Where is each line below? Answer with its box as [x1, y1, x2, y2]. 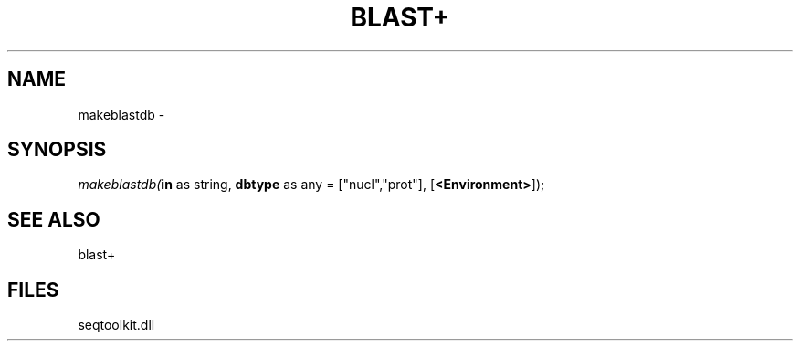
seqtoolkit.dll [78, 317, 155, 333]
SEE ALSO [7, 207, 100, 231]
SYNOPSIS [7, 138, 107, 162]
